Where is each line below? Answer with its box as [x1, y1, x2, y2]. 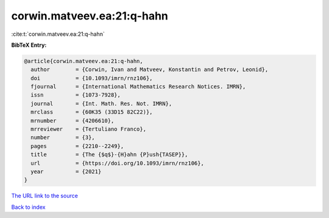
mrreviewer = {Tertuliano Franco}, [30, 126, 146, 133]
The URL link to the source [11, 192, 79, 200]
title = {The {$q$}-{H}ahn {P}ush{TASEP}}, [30, 151, 188, 158]
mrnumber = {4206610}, [30, 117, 115, 124]
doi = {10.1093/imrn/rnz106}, [30, 75, 153, 81]
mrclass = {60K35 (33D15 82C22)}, [30, 109, 153, 115]
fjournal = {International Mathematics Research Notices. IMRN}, [30, 83, 246, 90]
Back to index [11, 203, 46, 211]
